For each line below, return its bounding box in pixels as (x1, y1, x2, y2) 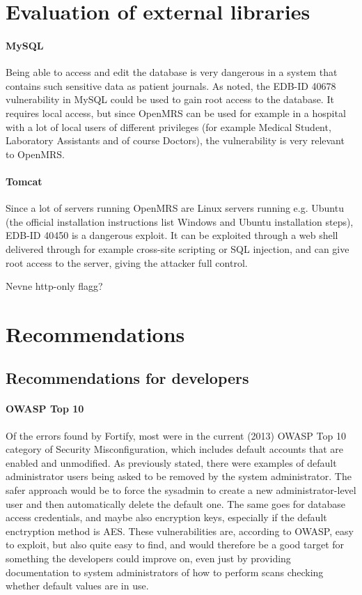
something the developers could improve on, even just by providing (6, 550, 291, 565)
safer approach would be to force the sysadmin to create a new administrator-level (6, 483, 356, 497)
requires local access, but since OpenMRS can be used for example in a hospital (6, 105, 346, 120)
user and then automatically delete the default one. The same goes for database (6, 496, 346, 511)
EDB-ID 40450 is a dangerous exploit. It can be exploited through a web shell (6, 228, 338, 242)
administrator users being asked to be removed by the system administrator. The (6, 469, 352, 484)
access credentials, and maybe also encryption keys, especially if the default (6, 510, 327, 525)
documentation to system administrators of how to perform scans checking (6, 564, 324, 579)
